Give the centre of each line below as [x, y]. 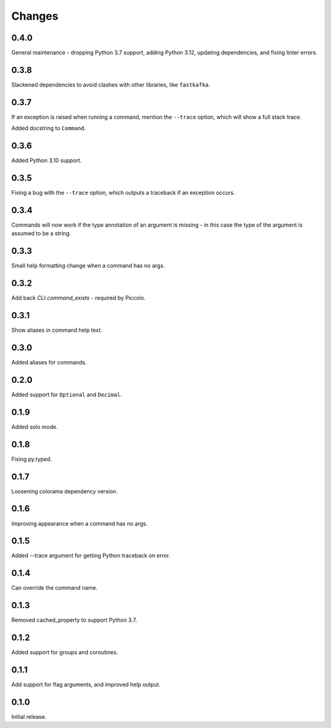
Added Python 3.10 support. [47, 160]
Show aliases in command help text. [57, 330]
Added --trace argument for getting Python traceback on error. [91, 555]
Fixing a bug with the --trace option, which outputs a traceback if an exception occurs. [123, 193]
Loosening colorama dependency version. [64, 491]
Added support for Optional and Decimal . [67, 394]
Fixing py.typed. [32, 459]
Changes [35, 16]
